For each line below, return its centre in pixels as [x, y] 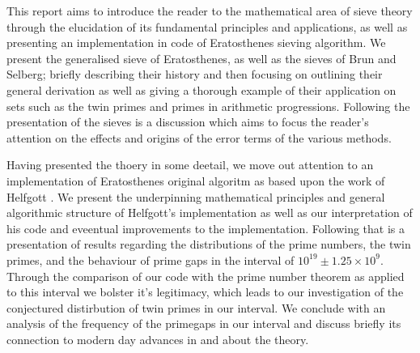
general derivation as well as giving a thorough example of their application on [202, 89]
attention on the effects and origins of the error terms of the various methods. [199, 137]
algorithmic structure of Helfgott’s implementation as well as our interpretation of [210, 213]
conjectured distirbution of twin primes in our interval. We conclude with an [196, 307]
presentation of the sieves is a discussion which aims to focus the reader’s [188, 122]
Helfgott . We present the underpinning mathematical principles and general [196, 196]
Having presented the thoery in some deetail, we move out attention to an [190, 165]
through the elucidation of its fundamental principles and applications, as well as [207, 26]
